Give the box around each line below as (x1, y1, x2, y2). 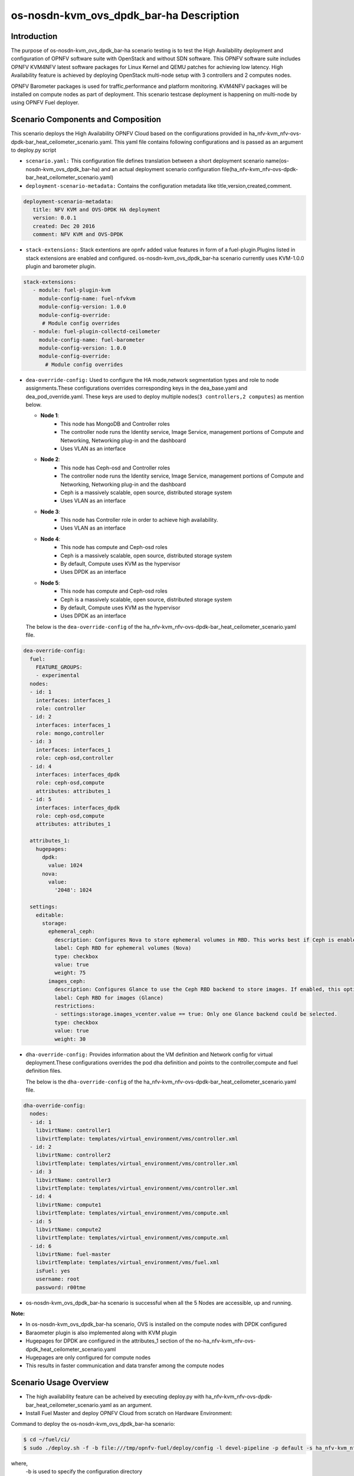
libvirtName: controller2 (35, 1152, 111, 1158)
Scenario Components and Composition (11, 115, 162, 125)
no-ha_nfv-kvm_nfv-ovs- (195, 1337, 256, 1344)
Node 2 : (40, 456, 60, 463)
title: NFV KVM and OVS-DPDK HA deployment (32, 207, 160, 213)
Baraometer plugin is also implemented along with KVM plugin (25, 1329, 177, 1336)
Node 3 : (40, 508, 60, 515)
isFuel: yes (35, 1267, 71, 1274)
